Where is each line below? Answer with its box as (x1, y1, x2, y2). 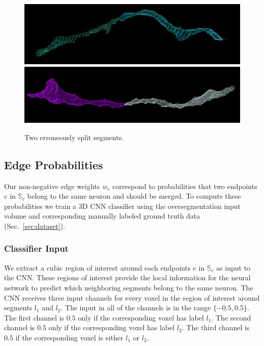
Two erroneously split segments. (24, 131, 124, 142)
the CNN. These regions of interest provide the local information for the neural (4, 272, 251, 283)
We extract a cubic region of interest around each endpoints (4, 262, 191, 273)
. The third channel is (182, 322, 250, 333)
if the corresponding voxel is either (15, 332, 124, 342)
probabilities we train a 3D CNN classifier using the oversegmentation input (4, 200, 241, 211)
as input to (216, 262, 251, 273)
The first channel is (4, 312, 65, 323)
